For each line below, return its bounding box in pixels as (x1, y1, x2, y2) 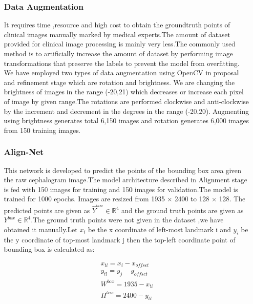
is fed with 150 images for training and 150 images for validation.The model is (4, 184, 238, 194)
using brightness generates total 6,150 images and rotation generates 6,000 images (4, 115, 249, 126)
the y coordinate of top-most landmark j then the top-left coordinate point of (4, 234, 235, 244)
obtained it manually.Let (4, 224, 78, 234)
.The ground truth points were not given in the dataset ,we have (31, 215, 224, 225)
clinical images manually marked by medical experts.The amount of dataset (4, 29, 231, 39)
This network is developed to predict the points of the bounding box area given (4, 165, 242, 175)
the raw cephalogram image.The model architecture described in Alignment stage (4, 174, 248, 185)
